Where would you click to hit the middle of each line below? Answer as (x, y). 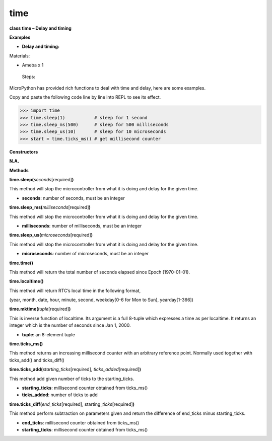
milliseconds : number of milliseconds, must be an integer (82, 226)
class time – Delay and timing (40, 28)
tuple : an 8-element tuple (48, 334)
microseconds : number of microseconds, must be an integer (85, 254)
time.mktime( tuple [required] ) (40, 309)
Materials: (20, 56)
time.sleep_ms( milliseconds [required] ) (50, 207)
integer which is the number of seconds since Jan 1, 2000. (70, 325)
